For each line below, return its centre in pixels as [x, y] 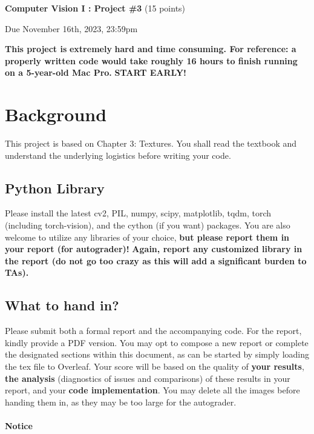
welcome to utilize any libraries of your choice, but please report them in [147, 237]
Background [56, 114]
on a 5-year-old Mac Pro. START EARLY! [96, 72]
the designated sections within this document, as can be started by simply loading [157, 354]
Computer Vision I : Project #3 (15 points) [95, 8]
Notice [19, 426]
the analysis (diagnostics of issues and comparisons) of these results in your [148, 378]
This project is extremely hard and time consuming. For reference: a [151, 49]
